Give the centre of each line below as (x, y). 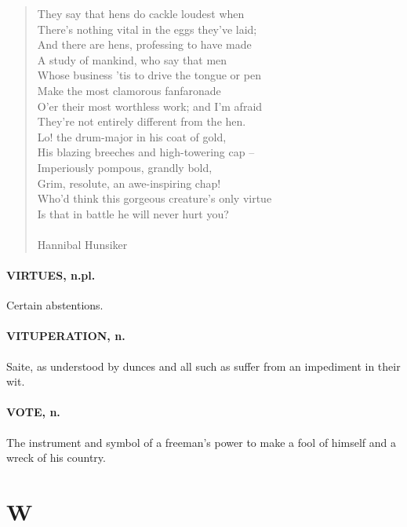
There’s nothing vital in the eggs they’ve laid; (147, 29)
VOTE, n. (33, 412)
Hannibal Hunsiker (82, 244)
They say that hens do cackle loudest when (141, 13)
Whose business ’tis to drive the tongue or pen (149, 75)
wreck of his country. (56, 457)
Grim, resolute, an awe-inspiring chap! (129, 183)
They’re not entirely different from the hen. (142, 121)
